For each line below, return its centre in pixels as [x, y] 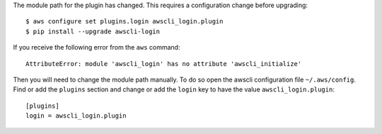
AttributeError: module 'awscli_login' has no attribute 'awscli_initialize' [164, 63]
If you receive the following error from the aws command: [97, 48]
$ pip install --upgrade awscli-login [93, 31]
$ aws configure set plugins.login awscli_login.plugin [125, 22]
